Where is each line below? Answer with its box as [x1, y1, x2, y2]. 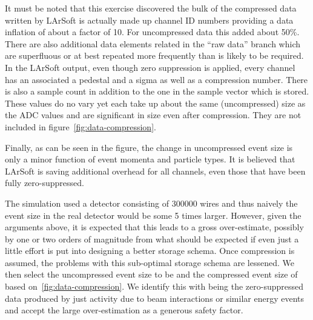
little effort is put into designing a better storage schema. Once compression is [5, 244, 295, 257]
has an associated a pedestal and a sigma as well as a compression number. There [5, 73, 308, 85]
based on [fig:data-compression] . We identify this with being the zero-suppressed [5, 280, 304, 293]
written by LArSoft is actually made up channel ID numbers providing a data [5, 13, 294, 26]
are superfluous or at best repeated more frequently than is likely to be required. [5, 49, 304, 62]
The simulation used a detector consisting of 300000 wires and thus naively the [5, 196, 298, 209]
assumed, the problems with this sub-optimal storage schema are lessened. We [5, 256, 294, 268]
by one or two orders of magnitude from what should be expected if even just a [5, 232, 299, 245]
